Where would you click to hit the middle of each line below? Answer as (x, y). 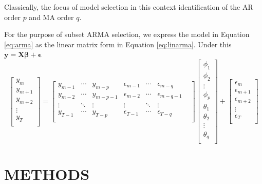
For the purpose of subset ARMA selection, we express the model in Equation (127, 34)
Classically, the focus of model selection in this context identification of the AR (129, 7)
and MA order (51, 17)
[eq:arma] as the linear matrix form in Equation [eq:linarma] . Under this (118, 44)
